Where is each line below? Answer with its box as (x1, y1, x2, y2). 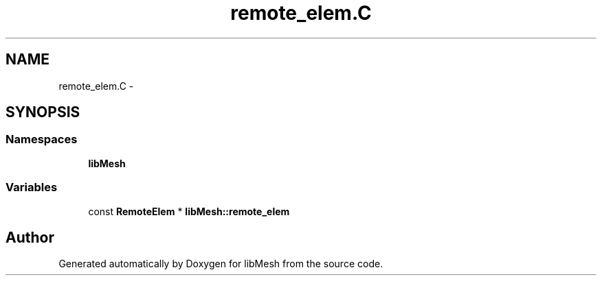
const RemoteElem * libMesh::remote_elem (88, 205, 290, 217)
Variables (5, 180, 58, 195)
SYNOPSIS (5, 103, 80, 121)
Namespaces (5, 132, 78, 147)
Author (5, 228, 54, 246)
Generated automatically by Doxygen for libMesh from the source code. (58, 258, 383, 270)
